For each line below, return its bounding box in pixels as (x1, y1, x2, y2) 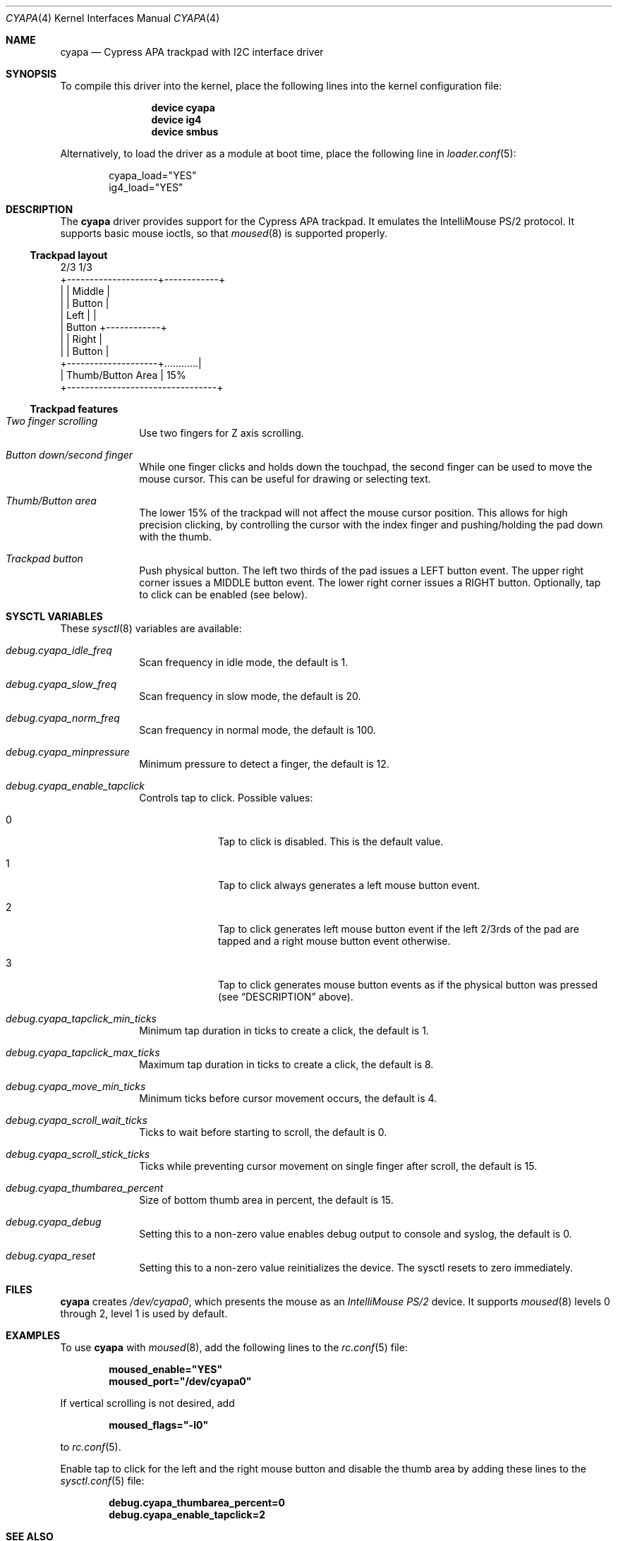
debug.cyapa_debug (6, 1216, 102, 1228)
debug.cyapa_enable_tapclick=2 (109, 1509, 266, 1521)
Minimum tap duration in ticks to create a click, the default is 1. (139, 1025, 429, 1037)
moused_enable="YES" (109, 1363, 223, 1375)
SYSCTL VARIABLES (6, 610, 103, 622)
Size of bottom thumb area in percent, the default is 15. (139, 1194, 394, 1206)
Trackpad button (6, 552, 83, 564)
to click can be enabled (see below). (139, 588, 308, 600)
